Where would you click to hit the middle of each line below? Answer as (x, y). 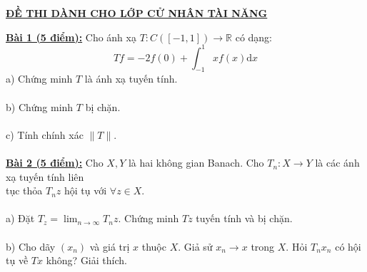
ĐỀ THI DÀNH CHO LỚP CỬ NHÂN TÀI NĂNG (137, 13)
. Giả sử (195, 246)
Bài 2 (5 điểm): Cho (55, 163)
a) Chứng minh (39, 79)
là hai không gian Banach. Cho (196, 163)
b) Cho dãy (31, 246)
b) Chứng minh (40, 106)
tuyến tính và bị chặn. (244, 218)
